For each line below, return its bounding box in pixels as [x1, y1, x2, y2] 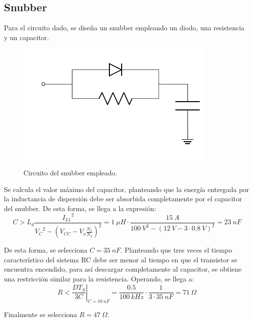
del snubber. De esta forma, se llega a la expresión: [4, 203, 156, 213]
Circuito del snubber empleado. [23, 167, 117, 177]
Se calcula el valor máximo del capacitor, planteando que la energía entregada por [4, 184, 249, 194]
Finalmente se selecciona [4, 309, 77, 320]
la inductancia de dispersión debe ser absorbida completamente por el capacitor [4, 193, 242, 204]
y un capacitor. [4, 32, 49, 42]
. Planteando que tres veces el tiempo [120, 245, 232, 255]
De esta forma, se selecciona [4, 245, 87, 255]
